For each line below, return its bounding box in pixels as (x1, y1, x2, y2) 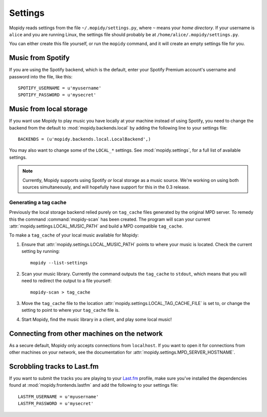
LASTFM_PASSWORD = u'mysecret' (18, 401, 94, 407)
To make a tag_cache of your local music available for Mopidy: (9, 232, 139, 238)
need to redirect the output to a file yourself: (21, 278, 112, 284)
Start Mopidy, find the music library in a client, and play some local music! (21, 316, 172, 322)
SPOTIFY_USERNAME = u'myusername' (18, 85, 101, 91)
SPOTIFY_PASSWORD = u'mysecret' (18, 92, 96, 98)
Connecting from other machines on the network (9, 329, 163, 338)
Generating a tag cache (9, 199, 67, 206)
